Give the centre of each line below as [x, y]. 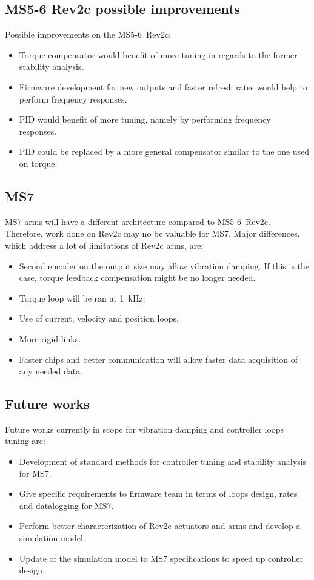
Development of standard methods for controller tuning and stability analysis [163, 461]
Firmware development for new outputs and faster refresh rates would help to [163, 86]
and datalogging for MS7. [66, 505]
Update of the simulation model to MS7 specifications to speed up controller [161, 558]
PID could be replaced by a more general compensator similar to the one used [164, 151]
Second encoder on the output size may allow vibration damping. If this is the [164, 265]
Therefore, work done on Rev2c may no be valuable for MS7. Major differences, [152, 233]
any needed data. [51, 371]
